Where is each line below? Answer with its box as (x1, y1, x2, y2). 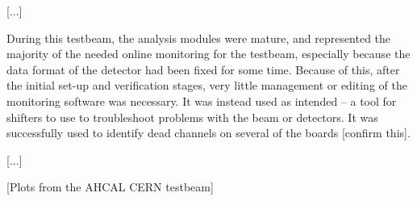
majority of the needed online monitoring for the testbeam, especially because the (6, 45, 411, 62)
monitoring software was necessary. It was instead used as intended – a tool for (6, 92, 397, 109)
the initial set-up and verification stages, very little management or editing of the (6, 77, 407, 94)
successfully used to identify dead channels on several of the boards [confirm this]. (6, 124, 411, 141)
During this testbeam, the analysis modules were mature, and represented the (6, 29, 391, 46)
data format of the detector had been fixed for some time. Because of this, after (6, 61, 400, 77)
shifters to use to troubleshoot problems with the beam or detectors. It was (6, 108, 378, 125)
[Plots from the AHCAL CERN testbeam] (6, 178, 214, 195)
